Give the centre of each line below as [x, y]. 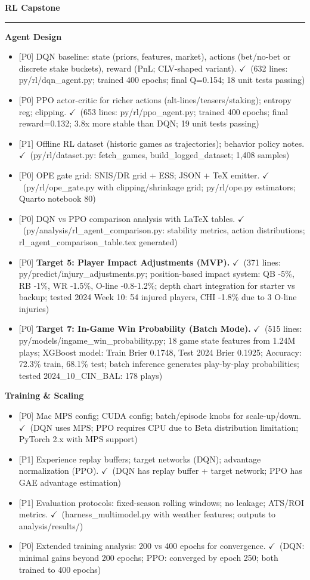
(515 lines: [283, 328]
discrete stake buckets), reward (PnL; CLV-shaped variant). [128, 68]
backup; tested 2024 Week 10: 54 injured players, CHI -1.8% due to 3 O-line [158, 297]
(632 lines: [269, 68]
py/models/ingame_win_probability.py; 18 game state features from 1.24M [157, 340]
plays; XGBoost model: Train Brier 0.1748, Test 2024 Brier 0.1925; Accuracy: [160, 352]
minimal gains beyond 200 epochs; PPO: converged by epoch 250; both [148, 557]
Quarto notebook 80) [57, 198]
